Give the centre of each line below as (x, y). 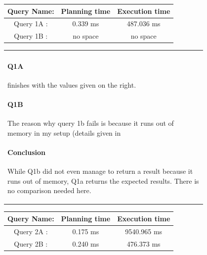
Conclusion (27, 152)
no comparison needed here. (49, 190)
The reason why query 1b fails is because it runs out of (91, 123)
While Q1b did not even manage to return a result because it (100, 171)
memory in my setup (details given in (64, 132)
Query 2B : (31, 243)
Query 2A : (31, 231)
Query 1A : (31, 24)
